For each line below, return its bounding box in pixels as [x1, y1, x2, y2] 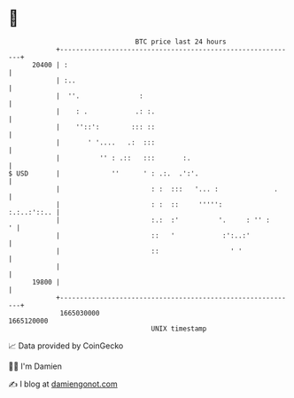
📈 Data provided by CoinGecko [8, 340, 124, 351]
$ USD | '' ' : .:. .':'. [8, 168, 199, 178]
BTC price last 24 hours [135, 37, 227, 46]
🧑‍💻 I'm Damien [8, 361, 63, 371]
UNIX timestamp [151, 324, 207, 333]
